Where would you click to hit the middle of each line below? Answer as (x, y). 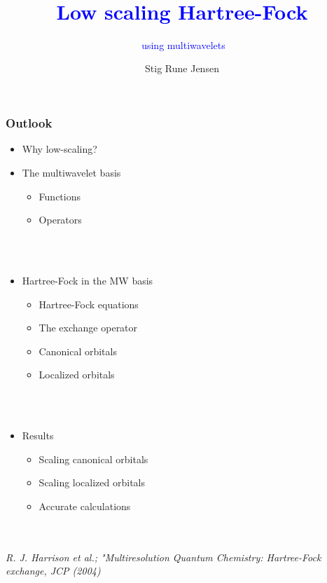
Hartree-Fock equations (89, 304)
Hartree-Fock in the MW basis (88, 280)
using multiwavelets (183, 44)
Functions (60, 196)
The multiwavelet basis (71, 172)
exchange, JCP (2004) (53, 571)
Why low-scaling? (60, 149)
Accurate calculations (85, 506)
